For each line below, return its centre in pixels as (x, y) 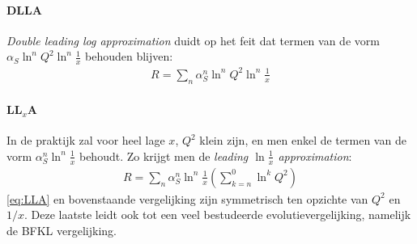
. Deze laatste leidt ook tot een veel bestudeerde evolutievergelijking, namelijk (218, 215)
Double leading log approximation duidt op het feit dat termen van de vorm (193, 40)
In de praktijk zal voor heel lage (86, 140)
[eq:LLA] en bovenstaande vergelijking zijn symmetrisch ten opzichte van (187, 198)
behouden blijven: (129, 56)
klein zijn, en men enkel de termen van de (303, 140)
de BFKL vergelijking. (62, 230)
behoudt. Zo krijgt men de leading (164, 156)
